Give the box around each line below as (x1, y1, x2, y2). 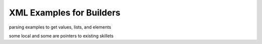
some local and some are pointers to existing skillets (9, 33, 114, 39)
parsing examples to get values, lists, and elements (9, 24, 112, 30)
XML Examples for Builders (9, 7, 121, 18)
